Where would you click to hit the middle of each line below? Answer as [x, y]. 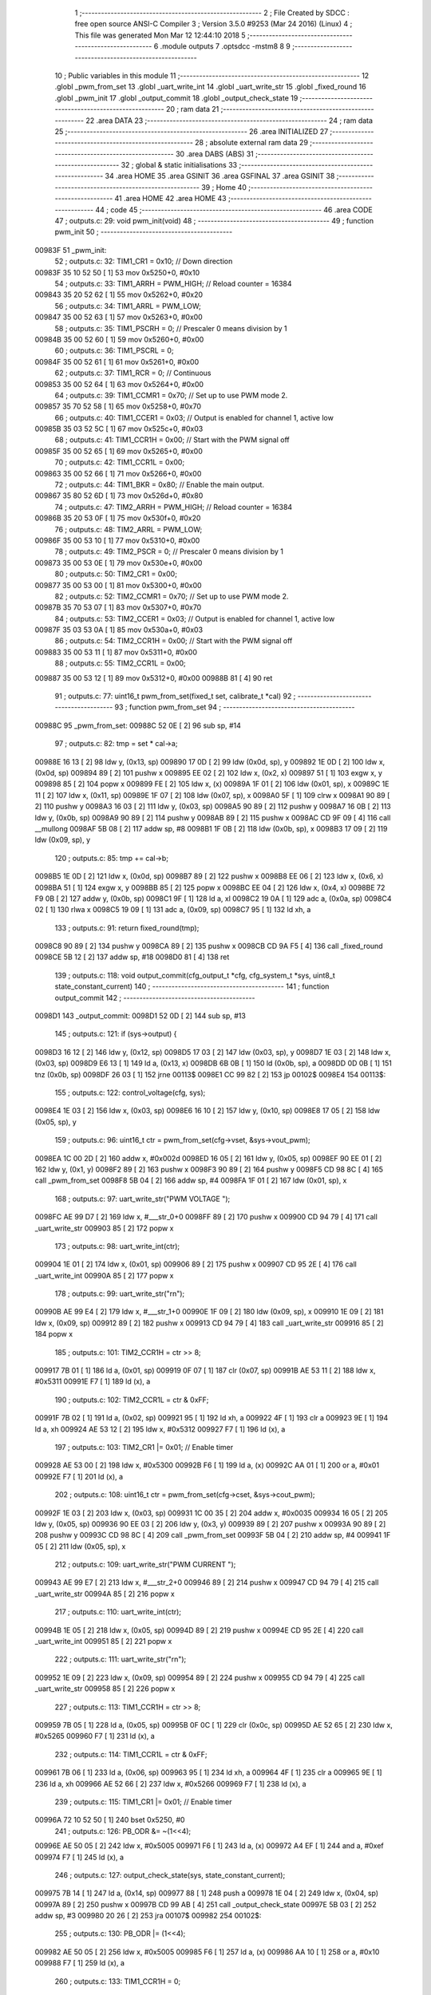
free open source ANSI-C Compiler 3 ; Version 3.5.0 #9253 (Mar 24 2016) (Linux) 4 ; [214, 24]
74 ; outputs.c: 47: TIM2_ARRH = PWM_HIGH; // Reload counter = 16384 [174, 507]
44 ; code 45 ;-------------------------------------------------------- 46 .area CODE [234, 209]
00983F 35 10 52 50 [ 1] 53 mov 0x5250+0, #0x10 [117, 272]
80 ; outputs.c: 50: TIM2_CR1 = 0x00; [116, 574]
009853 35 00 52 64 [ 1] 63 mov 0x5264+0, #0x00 [119, 384]
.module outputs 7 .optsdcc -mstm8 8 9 [225, 46]
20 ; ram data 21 [192, 109]
